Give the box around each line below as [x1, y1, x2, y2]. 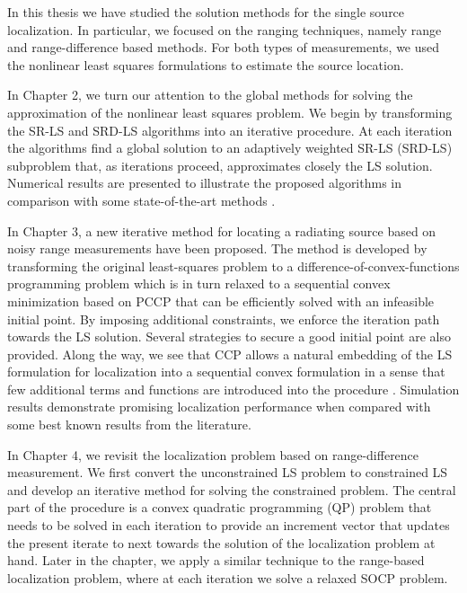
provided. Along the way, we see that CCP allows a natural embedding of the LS [7, 344, 453, 363]
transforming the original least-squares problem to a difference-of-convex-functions [7, 256, 460, 275]
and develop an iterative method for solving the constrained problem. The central [7, 480, 456, 499]
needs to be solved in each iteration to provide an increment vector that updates [7, 516, 450, 535]
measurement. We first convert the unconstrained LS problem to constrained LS [7, 463, 448, 482]
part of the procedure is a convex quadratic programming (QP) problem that [7, 498, 432, 517]
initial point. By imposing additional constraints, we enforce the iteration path [7, 309, 440, 328]
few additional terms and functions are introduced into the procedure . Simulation [7, 379, 460, 398]
